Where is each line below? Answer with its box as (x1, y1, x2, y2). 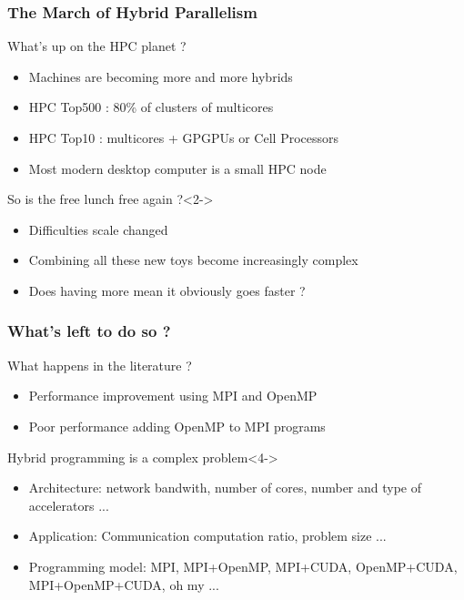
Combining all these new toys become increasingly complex (28, 250, 358, 269)
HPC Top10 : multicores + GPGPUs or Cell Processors (28, 128, 339, 147)
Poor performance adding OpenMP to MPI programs (28, 416, 326, 435)
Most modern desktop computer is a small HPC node (28, 158, 327, 178)
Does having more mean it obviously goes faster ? (28, 280, 306, 300)
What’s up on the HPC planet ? (7, 36, 187, 56)
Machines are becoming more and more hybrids (28, 66, 293, 86)
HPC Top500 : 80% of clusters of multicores (28, 97, 274, 117)
